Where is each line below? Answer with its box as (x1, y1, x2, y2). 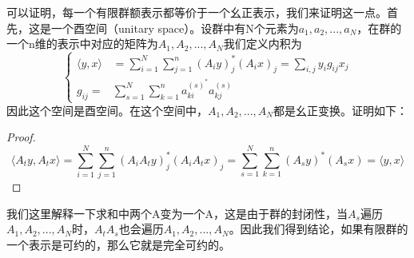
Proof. (6, 129, 36, 145)
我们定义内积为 (223, 35, 302, 52)
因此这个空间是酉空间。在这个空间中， (6, 101, 208, 118)
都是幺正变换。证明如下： (273, 101, 408, 118)
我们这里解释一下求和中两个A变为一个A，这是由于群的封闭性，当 (6, 204, 348, 221)
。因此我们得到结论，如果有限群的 (229, 220, 408, 237)
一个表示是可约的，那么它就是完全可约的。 (6, 236, 230, 252)
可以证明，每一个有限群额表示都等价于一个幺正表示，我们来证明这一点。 (6, 4, 387, 20)
